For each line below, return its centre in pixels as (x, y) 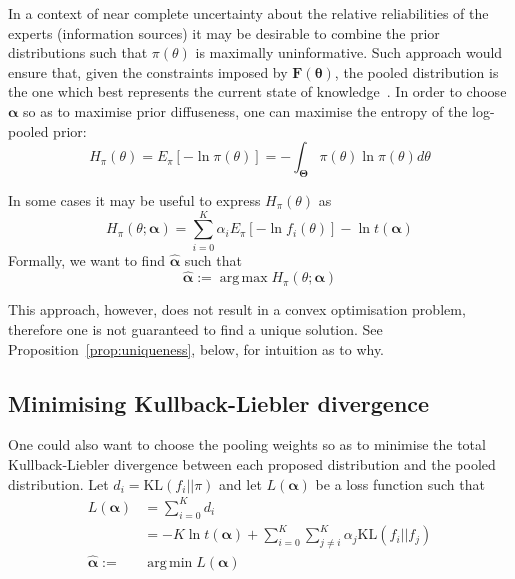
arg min (170, 563)
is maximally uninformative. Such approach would (349, 52)
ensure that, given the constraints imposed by (148, 71)
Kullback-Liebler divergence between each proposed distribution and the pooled (252, 464)
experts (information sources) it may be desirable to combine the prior (224, 32)
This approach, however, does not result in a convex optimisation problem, (237, 309)
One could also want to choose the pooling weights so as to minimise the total (247, 444)
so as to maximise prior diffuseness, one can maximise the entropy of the (245, 110)
